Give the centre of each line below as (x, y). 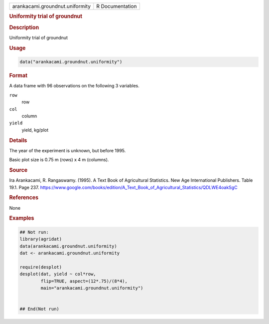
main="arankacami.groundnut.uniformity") (92, 288)
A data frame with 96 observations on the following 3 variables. (74, 86)
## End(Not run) (40, 309)
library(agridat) (41, 239)
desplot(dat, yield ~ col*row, (58, 274)
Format (18, 76)
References (24, 198)
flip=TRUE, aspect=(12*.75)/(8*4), (84, 281)
